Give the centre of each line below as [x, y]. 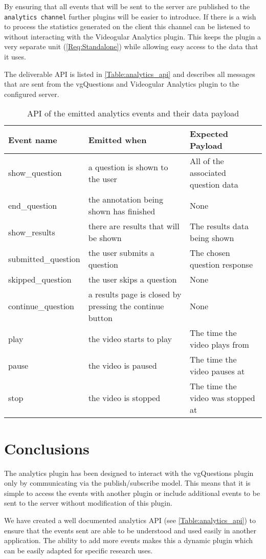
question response [221, 265]
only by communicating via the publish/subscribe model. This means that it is [127, 483]
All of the [207, 161]
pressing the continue [126, 306]
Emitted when [117, 139]
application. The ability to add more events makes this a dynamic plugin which [128, 540]
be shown [105, 238]
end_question [33, 205]
